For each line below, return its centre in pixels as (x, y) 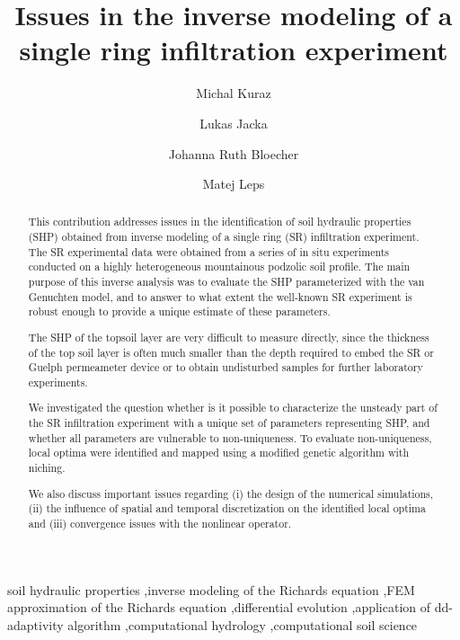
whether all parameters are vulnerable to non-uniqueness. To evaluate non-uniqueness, (230, 437)
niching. (47, 468)
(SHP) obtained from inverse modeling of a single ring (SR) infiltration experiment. (224, 237)
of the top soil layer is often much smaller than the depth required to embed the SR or (231, 352)
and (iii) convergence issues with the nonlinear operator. (160, 523)
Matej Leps (234, 184)
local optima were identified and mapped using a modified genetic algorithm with (219, 453)
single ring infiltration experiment (234, 50)
